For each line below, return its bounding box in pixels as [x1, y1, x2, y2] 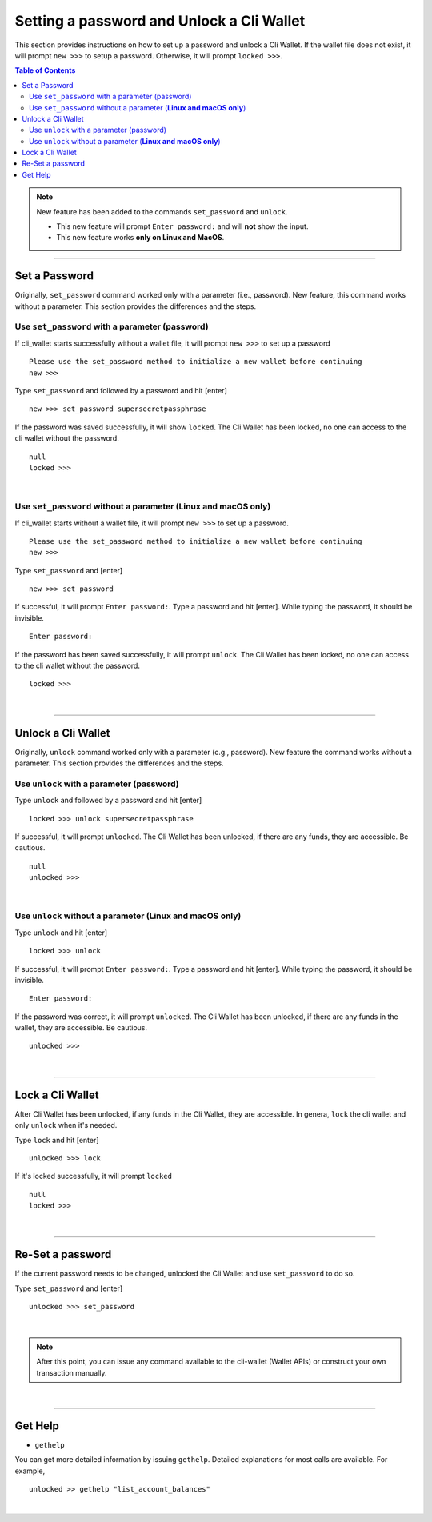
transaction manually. [36, 1368, 107, 1377]
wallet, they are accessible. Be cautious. [14, 1023, 148, 1033]
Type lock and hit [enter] [14, 1135, 99, 1144]
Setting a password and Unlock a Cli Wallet [14, 12, 306, 30]
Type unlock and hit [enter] [14, 928, 108, 937]
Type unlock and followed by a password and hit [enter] [14, 796, 202, 805]
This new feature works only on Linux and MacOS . [56, 233, 225, 242]
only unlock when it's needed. [14, 1121, 118, 1130]
